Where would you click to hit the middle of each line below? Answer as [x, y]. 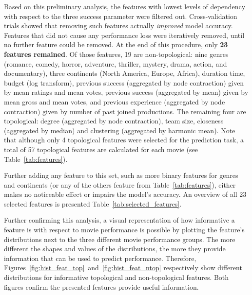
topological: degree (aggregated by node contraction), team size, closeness [114, 121]
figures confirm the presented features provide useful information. [101, 286]
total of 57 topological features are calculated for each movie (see [101, 149]
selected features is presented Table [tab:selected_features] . [93, 203]
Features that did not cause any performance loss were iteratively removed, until [124, 35]
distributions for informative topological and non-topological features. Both [116, 277]
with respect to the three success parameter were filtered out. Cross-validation [121, 16]
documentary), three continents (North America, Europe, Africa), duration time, [125, 73]
